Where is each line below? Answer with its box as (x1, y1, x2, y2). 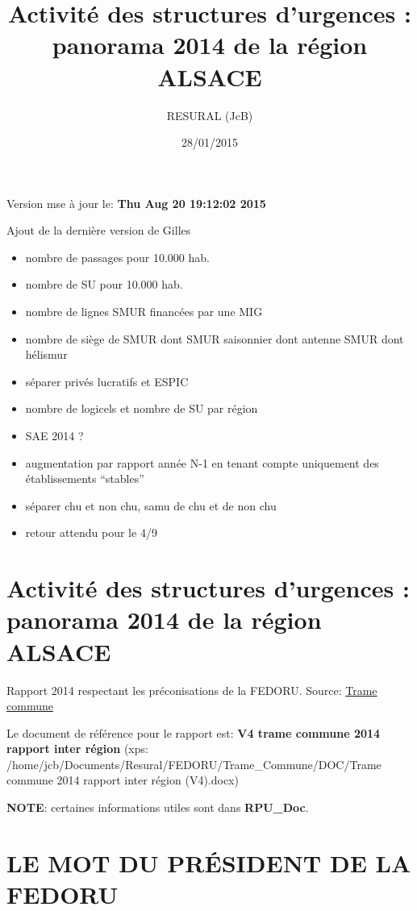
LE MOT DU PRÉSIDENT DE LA (6, 846, 411, 879)
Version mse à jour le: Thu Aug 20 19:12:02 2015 (6, 194, 266, 211)
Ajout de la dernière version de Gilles (6, 222, 191, 239)
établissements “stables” (25, 470, 144, 487)
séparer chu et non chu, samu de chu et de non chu (25, 497, 277, 514)
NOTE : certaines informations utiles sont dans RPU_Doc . (6, 799, 309, 816)
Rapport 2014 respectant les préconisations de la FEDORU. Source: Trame (6, 681, 377, 698)
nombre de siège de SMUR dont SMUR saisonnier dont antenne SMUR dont (25, 330, 404, 347)
